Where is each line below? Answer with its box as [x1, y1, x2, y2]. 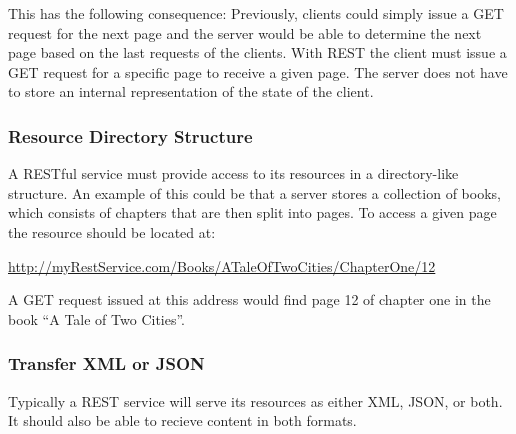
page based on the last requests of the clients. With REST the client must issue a [8, 42, 507, 63]
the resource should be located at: [8, 221, 216, 242]
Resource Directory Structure [8, 123, 253, 148]
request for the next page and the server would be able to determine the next [8, 22, 482, 43]
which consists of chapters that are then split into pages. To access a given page [8, 202, 497, 223]
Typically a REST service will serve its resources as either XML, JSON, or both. [8, 390, 503, 411]
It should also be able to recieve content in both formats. [8, 410, 357, 431]
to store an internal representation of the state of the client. [8, 81, 374, 102]
